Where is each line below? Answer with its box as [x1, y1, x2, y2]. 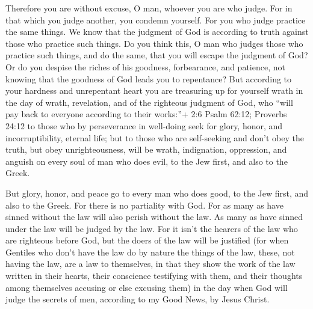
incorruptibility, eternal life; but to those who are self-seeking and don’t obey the [5, 131, 304, 144]
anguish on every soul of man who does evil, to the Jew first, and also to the [5, 154, 288, 167]
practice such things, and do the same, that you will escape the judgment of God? [5, 49, 308, 61]
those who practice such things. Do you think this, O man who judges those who [5, 37, 303, 49]
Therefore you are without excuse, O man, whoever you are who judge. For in [5, 2, 293, 14]
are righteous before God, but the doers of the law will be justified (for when [5, 234, 289, 246]
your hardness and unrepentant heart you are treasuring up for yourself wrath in [5, 84, 303, 97]
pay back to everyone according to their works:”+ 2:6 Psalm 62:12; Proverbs [5, 108, 287, 120]
